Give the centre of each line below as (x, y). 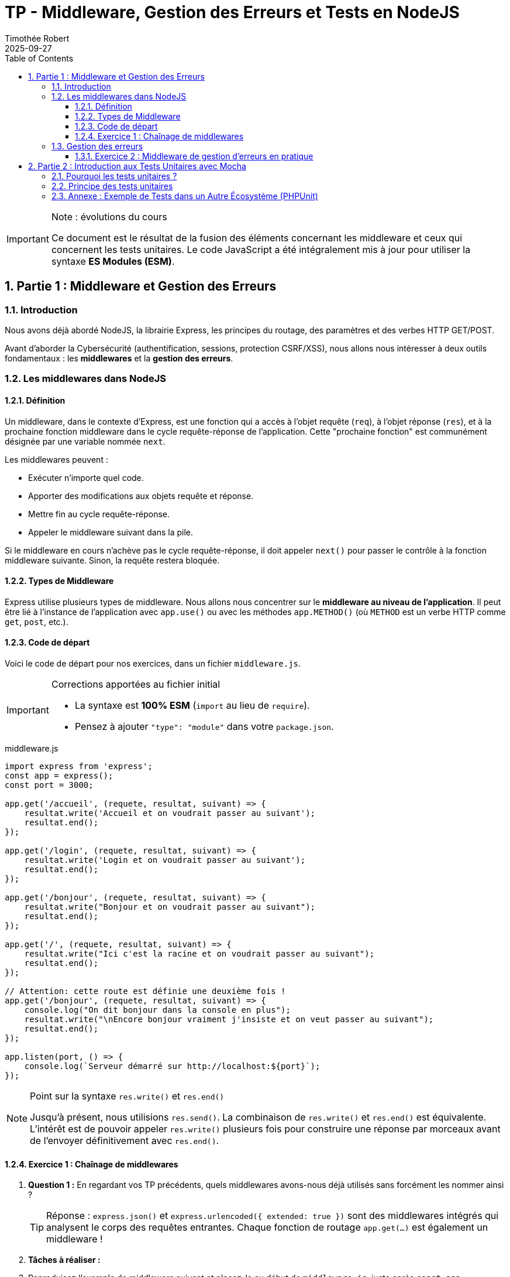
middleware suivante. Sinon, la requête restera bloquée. (112, 560)
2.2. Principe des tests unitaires (112, 186)
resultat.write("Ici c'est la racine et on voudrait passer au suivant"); (199, 954)
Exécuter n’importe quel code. (86, 477)
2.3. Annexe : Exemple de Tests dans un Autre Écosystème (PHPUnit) (185, 196)
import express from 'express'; (79, 766)
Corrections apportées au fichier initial (136, 684)
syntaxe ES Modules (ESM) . (113, 261)
